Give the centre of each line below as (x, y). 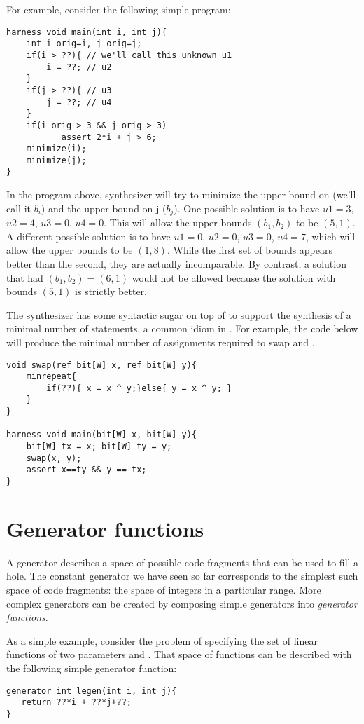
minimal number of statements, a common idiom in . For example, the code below (182, 328)
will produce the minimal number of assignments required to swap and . (161, 342)
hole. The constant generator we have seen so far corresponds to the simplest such (182, 576)
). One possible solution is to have (247, 208)
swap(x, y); (54, 458)
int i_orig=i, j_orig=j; (84, 44)
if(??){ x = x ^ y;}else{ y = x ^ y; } (139, 388)
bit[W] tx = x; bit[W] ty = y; (99, 447)
